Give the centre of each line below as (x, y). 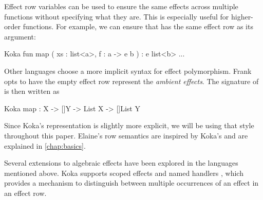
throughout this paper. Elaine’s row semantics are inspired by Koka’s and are (126, 135)
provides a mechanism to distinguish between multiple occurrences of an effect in (131, 183)
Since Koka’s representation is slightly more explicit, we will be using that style (129, 125)
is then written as (32, 91)
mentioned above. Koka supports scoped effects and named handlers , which (124, 173)
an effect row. (25, 193)
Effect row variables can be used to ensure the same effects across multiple (121, 6)
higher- (242, 16)
